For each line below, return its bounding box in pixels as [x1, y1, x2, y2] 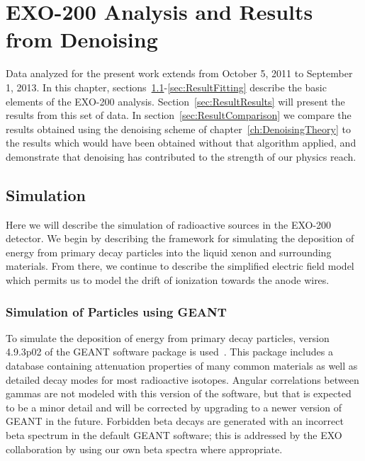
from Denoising [6, 25, 158, 54]
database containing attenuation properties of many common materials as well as [6, 358, 358, 373]
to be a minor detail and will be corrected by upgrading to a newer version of [6, 399, 342, 414]
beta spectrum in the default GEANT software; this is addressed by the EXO [6, 428, 342, 443]
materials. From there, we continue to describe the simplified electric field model [6, 258, 354, 273]
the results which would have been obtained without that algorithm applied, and [6, 135, 356, 150]
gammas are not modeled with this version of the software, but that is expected [6, 386, 352, 401]
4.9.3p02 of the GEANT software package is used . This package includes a [6, 344, 333, 359]
